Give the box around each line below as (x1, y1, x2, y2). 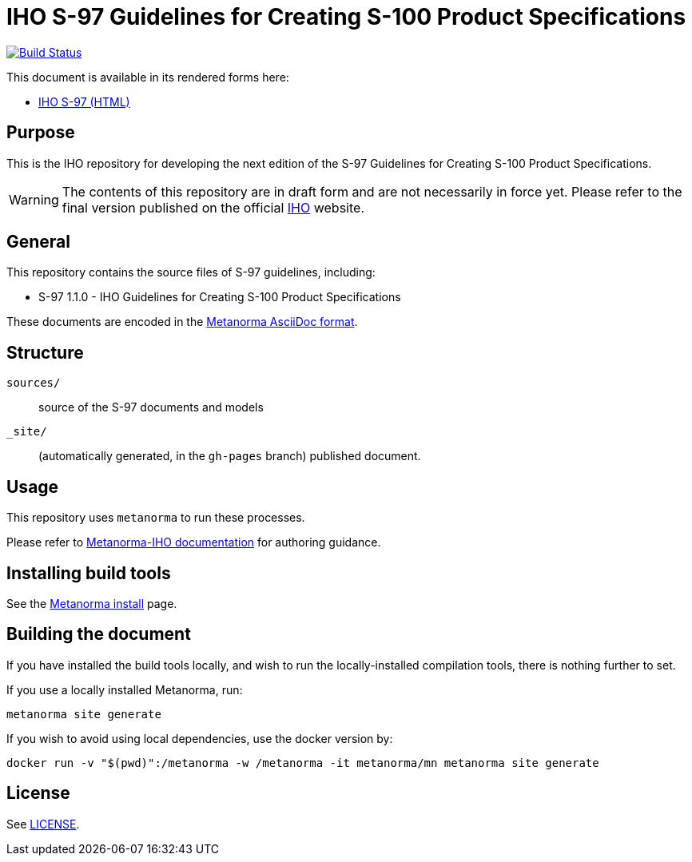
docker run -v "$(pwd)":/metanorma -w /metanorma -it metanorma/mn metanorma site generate (6, 756, 599, 769)
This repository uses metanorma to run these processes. (6, 510, 305, 525)
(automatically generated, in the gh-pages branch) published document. (38, 449, 421, 463)
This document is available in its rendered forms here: (6, 70, 289, 84)
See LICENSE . (6, 816, 80, 831)
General (6, 232, 71, 252)
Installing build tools (6, 562, 171, 583)
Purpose (6, 122, 75, 143)
